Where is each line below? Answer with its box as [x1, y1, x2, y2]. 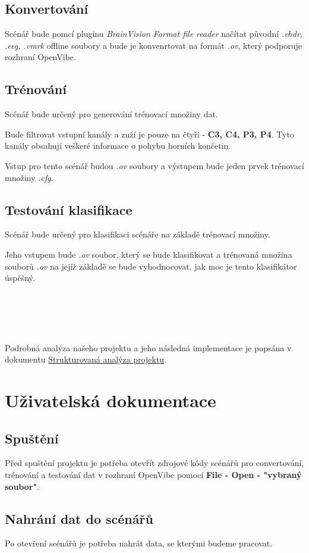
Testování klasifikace [5, 200, 133, 218]
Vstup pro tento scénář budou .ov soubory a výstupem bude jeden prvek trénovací [5, 159, 304, 171]
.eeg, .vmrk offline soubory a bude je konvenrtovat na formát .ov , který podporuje [5, 39, 302, 51]
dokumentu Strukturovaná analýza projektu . [5, 353, 167, 365]
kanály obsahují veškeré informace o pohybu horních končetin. [5, 139, 231, 152]
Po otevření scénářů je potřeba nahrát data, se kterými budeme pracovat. [5, 537, 273, 549]
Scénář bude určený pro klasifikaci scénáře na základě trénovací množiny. [5, 228, 270, 240]
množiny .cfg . [5, 171, 53, 183]
